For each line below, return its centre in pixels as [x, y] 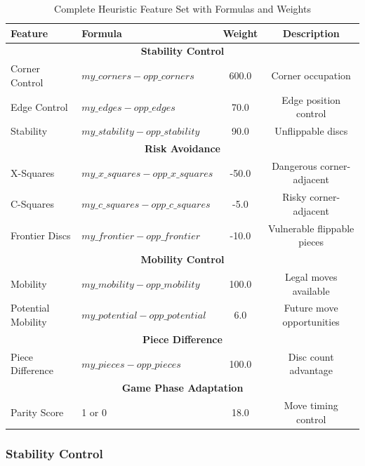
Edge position [311, 99]
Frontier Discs [41, 235]
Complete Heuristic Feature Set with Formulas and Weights [182, 8]
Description [311, 33]
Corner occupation [311, 75]
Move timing [311, 405]
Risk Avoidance [182, 148]
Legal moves [311, 277]
